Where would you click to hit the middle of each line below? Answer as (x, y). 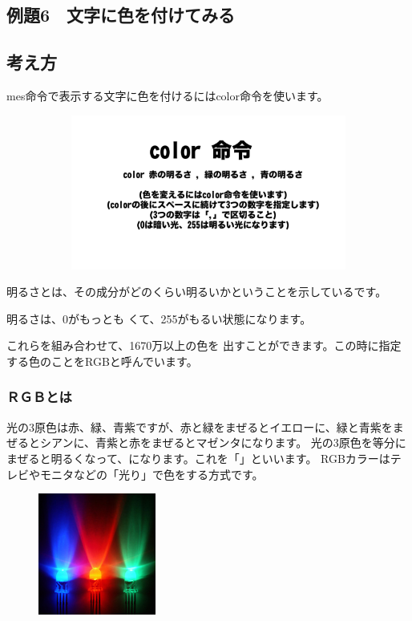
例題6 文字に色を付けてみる (121, 15)
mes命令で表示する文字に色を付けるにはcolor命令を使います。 (168, 95)
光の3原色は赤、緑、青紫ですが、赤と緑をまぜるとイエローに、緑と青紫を (200, 426)
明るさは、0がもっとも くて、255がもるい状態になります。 (159, 318)
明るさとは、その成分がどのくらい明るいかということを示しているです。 (197, 292)
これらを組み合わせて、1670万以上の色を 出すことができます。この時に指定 (204, 345)
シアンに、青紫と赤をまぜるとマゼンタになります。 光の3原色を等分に (223, 442)
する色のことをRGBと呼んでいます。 (102, 361)
